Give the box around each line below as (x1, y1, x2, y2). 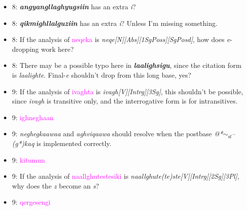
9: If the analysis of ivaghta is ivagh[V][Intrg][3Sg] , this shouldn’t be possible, (12, 86, 244, 96)
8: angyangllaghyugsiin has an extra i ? (12, 1, 136, 11)
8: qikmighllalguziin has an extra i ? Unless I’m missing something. (12, 18, 218, 28)
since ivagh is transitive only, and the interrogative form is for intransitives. (12, 96, 238, 106)
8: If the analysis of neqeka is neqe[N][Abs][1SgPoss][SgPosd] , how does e (12, 34, 230, 44)
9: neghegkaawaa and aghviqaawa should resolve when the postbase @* (12, 128, 223, 139)
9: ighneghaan (12, 112, 54, 122)
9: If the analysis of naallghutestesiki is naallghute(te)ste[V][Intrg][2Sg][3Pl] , (12, 171, 239, 181)
